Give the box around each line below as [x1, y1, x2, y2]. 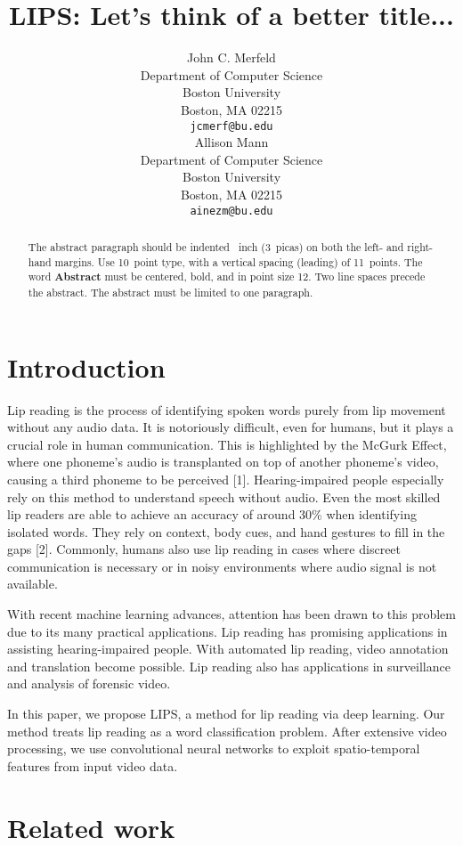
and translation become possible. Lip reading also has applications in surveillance [7, 656, 451, 675]
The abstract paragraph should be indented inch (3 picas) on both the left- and [28, 239, 404, 254]
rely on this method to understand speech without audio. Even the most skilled [7, 487, 441, 506]
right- [407, 239, 433, 254]
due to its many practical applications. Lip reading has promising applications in [7, 622, 448, 640]
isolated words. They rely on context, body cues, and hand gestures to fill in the [7, 522, 445, 541]
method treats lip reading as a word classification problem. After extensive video [7, 721, 447, 740]
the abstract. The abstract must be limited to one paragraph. [28, 284, 313, 299]
